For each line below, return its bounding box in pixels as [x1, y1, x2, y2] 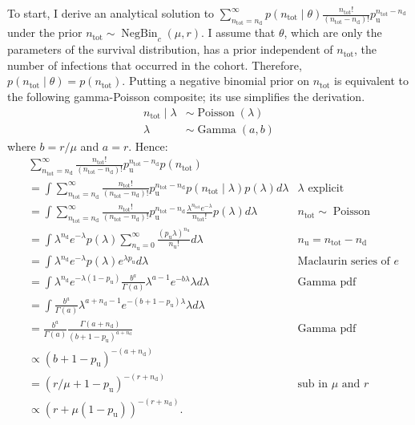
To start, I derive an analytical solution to [7, 5, 215, 21]
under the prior [7, 24, 83, 41]
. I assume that [201, 24, 276, 41]
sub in [297, 378, 328, 391]
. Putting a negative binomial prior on [122, 72, 310, 89]
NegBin [121, 28, 158, 40]
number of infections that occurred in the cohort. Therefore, [7, 56, 302, 73]
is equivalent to [334, 72, 409, 89]
